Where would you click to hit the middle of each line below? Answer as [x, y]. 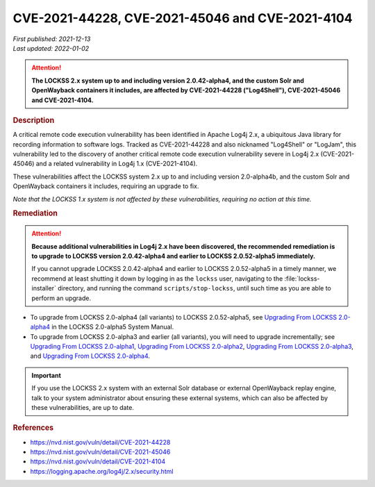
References [33, 428]
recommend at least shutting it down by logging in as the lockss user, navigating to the [157, 279]
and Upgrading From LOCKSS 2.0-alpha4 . [90, 356]
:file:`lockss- [302, 279]
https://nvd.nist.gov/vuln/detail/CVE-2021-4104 [98, 461]
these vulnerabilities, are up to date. [83, 408]
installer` [44, 288]
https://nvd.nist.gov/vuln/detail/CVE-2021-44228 [100, 442]
